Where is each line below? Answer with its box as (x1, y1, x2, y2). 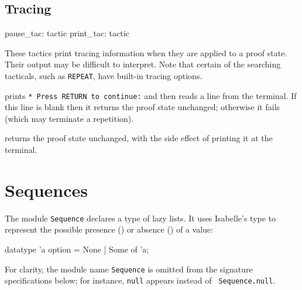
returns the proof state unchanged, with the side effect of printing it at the (5, 132, 273, 144)
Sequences (5, 178, 88, 202)
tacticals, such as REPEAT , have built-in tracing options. (5, 69, 203, 81)
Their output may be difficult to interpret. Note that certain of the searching (5, 58, 281, 70)
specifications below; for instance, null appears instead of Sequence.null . (5, 274, 276, 286)
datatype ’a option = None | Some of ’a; (5, 243, 149, 255)
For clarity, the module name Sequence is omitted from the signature (5, 262, 253, 275)
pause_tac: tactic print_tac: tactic (5, 27, 129, 39)
